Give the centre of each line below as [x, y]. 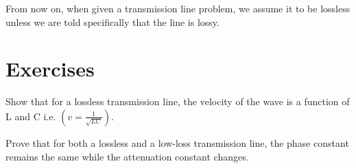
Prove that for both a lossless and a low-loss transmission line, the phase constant [177, 142]
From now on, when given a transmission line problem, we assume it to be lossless [178, 8]
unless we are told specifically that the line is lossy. [112, 22]
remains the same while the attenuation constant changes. [127, 156]
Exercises [50, 69]
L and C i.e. [31, 116]
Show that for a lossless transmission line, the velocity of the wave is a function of [178, 101]
